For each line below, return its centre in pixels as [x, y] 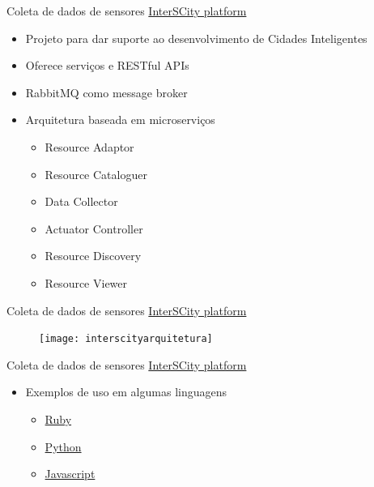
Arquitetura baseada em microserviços [120, 120]
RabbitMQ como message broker [106, 92]
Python [63, 446]
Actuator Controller [94, 228]
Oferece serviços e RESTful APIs [107, 65]
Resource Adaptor [89, 146]
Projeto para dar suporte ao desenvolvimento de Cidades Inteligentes [196, 38]
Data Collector [81, 201]
